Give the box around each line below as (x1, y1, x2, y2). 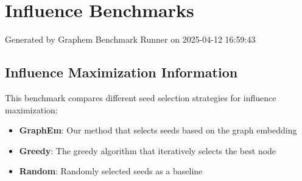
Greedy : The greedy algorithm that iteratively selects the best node (19, 144, 276, 157)
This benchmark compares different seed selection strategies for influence (5, 91, 276, 104)
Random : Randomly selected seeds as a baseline (19, 165, 203, 177)
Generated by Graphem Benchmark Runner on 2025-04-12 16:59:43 (5, 33, 256, 46)
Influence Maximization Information (5, 63, 238, 82)
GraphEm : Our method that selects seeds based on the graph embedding (19, 124, 297, 137)
